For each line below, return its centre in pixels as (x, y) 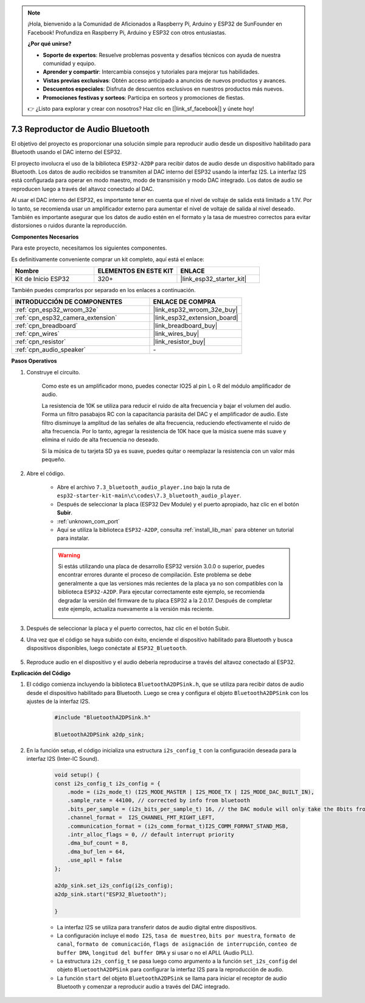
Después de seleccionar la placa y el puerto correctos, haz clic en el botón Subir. (128, 628)
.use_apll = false (95, 860)
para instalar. (73, 538)
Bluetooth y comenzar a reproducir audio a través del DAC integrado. (144, 987)
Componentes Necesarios (45, 237)
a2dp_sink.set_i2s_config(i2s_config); (114, 886)
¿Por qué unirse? (50, 44)
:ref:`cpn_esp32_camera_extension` (66, 318)
